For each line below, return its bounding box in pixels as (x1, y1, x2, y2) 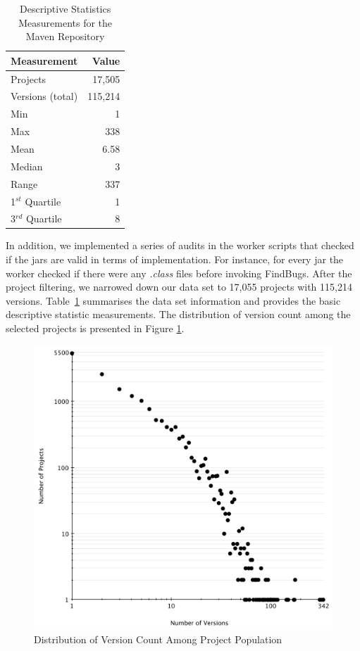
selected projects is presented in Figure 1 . (6, 321, 185, 336)
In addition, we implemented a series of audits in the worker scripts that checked (6, 238, 354, 253)
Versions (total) (11, 89, 78, 103)
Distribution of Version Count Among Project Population (34, 632, 283, 647)
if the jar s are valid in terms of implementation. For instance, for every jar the (6, 252, 344, 267)
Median (11, 158, 43, 173)
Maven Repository (25, 29, 105, 44)
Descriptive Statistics (20, 1, 111, 15)
